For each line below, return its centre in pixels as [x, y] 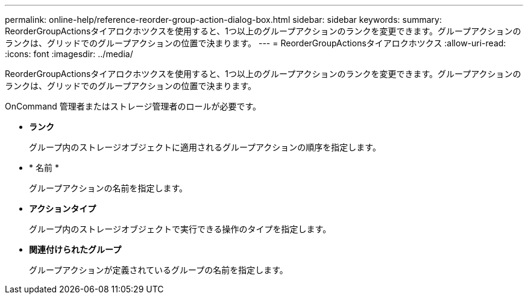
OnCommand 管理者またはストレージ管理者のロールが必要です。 [133, 106]
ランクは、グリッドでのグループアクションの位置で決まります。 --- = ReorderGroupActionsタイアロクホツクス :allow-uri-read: [256, 43]
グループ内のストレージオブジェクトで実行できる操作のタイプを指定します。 [180, 229]
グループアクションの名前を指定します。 [108, 188]
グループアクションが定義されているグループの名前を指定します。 [159, 270]
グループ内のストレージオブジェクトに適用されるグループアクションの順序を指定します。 [205, 147]
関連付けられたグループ [75, 249]
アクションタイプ [63, 208]
